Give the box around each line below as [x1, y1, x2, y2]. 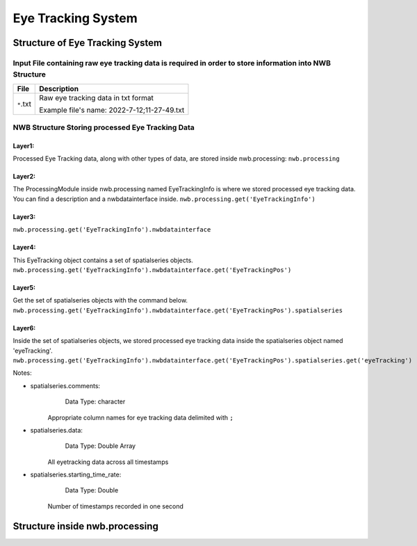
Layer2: [13, 172, 36, 181]
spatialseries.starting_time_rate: [30, 470, 122, 479]
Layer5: [13, 284, 36, 292]
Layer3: [13, 212, 36, 220]
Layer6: [13, 323, 36, 332]
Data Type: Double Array [65, 442, 136, 450]
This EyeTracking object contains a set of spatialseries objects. [13, 256, 194, 264]
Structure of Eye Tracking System [13, 37, 163, 49]
